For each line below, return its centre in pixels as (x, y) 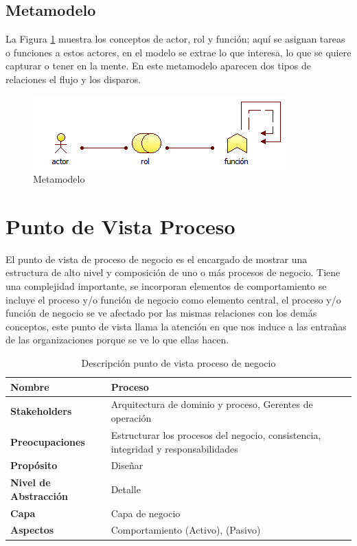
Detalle (126, 489)
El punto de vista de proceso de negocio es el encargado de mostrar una (157, 259)
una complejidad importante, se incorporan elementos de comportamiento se (166, 286)
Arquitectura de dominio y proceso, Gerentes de (212, 404)
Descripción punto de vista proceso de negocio (178, 363)
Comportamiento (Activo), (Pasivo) (186, 530)
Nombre (30, 386)
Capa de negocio (146, 513)
